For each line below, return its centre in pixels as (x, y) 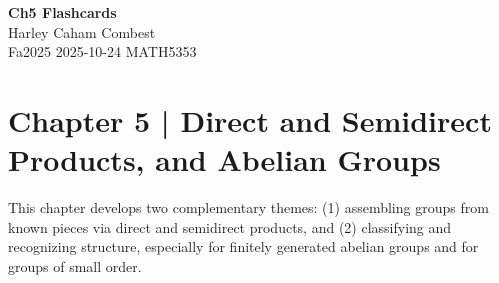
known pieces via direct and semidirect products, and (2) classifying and (230, 226)
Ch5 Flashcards (62, 12)
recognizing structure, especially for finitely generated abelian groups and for (243, 246)
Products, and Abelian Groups (224, 159)
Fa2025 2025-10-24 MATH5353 (102, 51)
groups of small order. (75, 265)
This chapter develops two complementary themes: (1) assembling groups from (248, 207)
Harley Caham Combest (82, 31)
